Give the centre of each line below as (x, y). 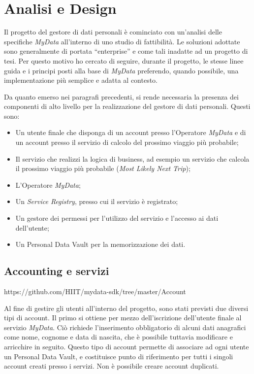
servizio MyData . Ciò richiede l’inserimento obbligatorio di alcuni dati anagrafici (125, 327)
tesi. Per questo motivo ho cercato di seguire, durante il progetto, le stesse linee (124, 60)
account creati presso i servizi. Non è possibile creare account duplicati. (111, 366)
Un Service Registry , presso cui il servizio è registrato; (97, 201)
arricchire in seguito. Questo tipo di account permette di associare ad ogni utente (127, 346)
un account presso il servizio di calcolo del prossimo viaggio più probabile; (127, 142)
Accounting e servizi (57, 271)
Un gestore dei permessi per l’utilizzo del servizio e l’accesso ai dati (117, 218)
